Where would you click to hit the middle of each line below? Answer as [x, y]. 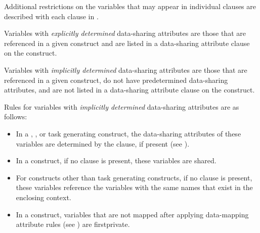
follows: [16, 116]
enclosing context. [44, 197]
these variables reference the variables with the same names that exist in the [134, 187]
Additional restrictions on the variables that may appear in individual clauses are [130, 6]
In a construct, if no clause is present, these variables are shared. [116, 160]
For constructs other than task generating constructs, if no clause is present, [134, 177]
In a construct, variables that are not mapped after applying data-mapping [132, 214]
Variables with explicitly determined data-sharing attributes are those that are [125, 33]
